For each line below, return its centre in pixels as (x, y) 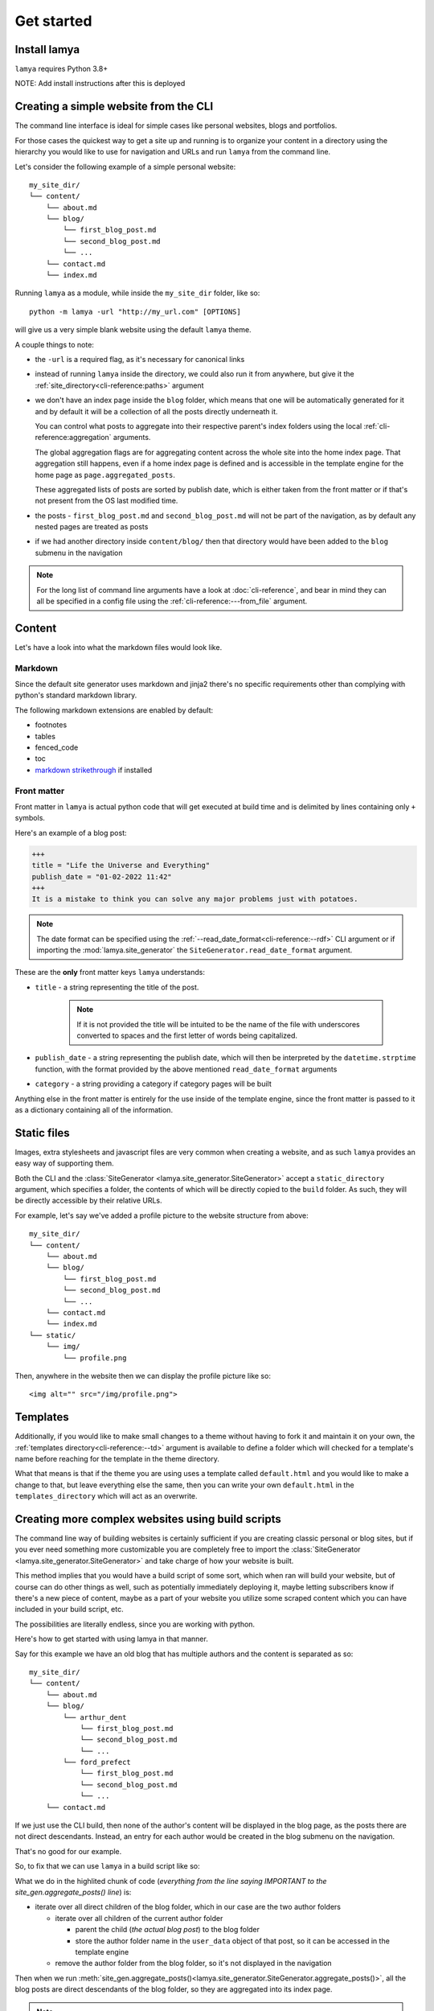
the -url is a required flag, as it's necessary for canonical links (140, 359)
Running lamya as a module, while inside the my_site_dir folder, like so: (137, 293)
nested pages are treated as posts (92, 527)
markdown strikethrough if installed (94, 770)
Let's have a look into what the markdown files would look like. (119, 647)
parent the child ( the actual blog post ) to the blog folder (168, 1930)
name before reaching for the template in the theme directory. (117, 1458)
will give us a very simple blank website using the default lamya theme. (133, 330)
